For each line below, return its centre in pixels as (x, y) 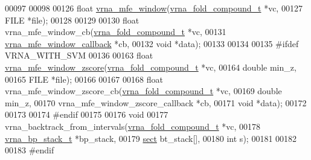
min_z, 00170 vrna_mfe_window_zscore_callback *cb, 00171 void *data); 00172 (156, 102)
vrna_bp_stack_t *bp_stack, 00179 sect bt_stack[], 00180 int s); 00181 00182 (151, 138)
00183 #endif (30, 150)
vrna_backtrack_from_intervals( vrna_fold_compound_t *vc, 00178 (133, 126)
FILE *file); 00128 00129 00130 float (72, 20)
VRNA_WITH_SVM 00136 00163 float (79, 55)
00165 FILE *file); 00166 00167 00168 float (84, 79)
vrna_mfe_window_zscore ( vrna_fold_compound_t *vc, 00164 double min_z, (151, 67)
